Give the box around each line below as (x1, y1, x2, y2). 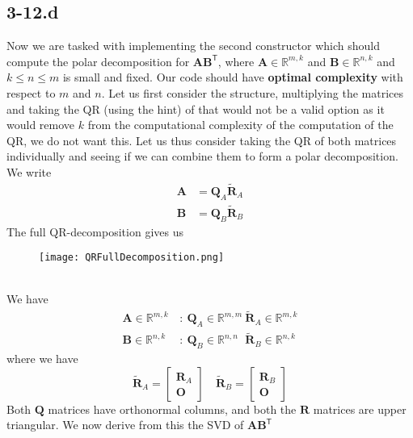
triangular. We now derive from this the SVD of (6, 416, 244, 433)
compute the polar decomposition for (6, 52, 190, 69)
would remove (6, 116, 75, 133)
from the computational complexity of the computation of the (87, 116, 394, 133)
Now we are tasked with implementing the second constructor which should (6, 37, 380, 54)
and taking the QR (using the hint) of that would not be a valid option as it (6, 100, 385, 117)
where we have (6, 350, 78, 367)
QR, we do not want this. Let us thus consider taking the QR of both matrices (6, 131, 397, 148)
